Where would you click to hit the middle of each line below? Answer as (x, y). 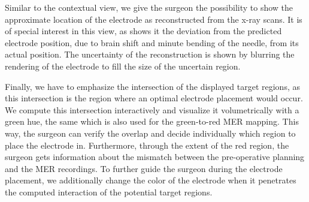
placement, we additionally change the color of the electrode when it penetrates (151, 180)
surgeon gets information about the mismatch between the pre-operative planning (155, 157)
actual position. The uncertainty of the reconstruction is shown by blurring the (150, 54)
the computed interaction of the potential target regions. (109, 192)
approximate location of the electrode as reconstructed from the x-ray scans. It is (154, 19)
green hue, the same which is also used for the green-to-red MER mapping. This (152, 121)
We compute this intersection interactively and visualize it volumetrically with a (152, 109)
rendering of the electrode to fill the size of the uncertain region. (123, 66)
